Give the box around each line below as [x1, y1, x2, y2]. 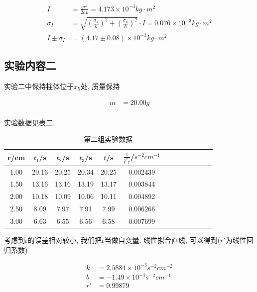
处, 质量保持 [80, 81, 120, 92]
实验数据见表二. [4, 117, 55, 127]
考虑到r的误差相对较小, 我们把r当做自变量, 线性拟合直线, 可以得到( [4, 235, 221, 245]
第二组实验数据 [84, 134, 133, 144]
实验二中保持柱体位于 [4, 81, 74, 92]
